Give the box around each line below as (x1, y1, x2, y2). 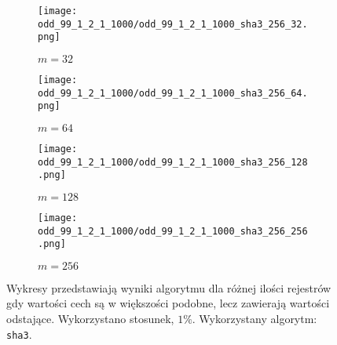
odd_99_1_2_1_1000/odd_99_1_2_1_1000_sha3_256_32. (38, 18, 308, 30)
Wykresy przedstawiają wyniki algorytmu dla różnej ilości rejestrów (6, 279, 332, 296)
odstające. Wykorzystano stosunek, (6, 310, 174, 327)
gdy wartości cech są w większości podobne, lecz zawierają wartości (6, 295, 330, 311)
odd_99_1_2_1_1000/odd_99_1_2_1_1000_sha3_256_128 (38, 156, 308, 168)
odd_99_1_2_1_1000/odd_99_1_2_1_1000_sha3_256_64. (38, 87, 308, 99)
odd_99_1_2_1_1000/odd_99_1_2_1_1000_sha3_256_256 (38, 225, 308, 237)
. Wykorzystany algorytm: (192, 310, 317, 327)
